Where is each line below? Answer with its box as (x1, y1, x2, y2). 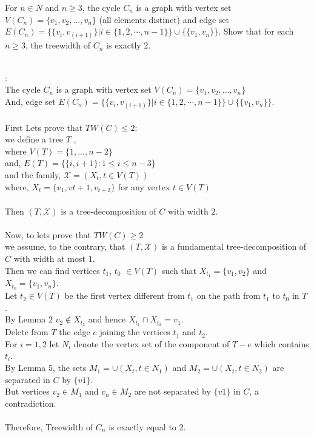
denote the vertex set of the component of (73, 337, 230, 350)
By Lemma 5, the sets (5, 361, 87, 374)
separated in (5, 373, 50, 385)
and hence (88, 313, 126, 325)
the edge (59, 325, 90, 338)
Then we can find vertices (5, 264, 100, 276)
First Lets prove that (5, 121, 83, 133)
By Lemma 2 (5, 313, 53, 325)
